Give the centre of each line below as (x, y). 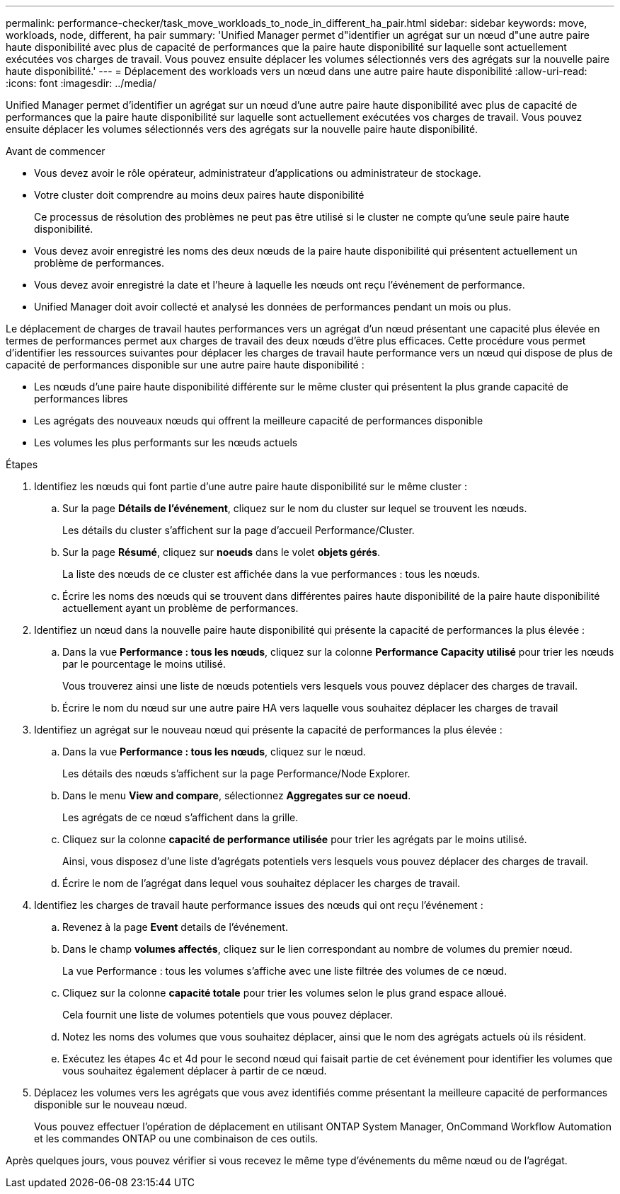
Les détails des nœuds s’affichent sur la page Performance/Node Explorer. (236, 773)
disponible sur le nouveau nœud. (111, 1105)
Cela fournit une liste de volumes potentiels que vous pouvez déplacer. (228, 1015)
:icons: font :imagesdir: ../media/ (81, 83)
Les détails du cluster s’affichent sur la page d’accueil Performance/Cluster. (239, 530)
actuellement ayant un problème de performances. (180, 608)
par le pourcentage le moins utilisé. (144, 664)
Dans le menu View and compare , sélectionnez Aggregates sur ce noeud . (237, 795)
